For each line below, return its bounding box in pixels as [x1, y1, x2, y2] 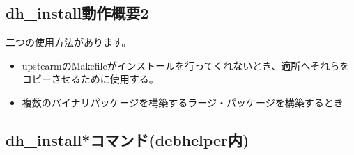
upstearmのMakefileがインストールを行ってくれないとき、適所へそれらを [22, 58, 350, 72]
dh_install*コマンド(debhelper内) [6, 129, 249, 150]
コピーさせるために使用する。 [22, 72, 159, 86]
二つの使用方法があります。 [6, 35, 132, 49]
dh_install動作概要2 [6, 2, 149, 24]
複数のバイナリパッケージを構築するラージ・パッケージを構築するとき [22, 95, 344, 109]
